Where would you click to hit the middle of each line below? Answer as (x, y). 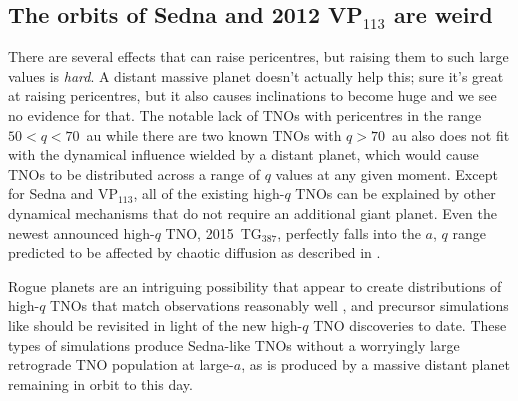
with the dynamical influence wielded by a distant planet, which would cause (243, 154)
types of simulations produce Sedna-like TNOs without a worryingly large (234, 344)
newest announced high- (81, 232)
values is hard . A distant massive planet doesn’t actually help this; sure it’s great (256, 75)
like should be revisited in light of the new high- (155, 324)
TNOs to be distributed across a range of (134, 173)
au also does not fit (450, 134)
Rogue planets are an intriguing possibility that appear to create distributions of (255, 285)
